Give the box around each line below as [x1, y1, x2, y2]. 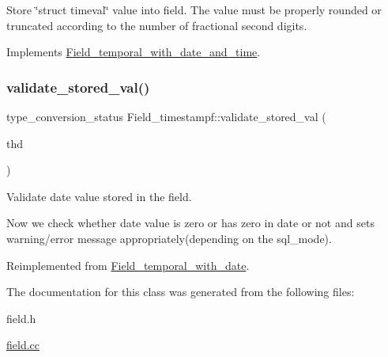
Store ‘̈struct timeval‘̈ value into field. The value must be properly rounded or [6, 2, 382, 17]
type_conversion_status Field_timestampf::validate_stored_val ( [6, 108, 326, 124]
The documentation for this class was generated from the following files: [6, 283, 355, 300]
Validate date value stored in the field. [6, 188, 192, 204]
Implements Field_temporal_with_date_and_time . [6, 44, 261, 60]
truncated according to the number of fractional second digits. [6, 17, 307, 33]
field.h [6, 310, 36, 326]
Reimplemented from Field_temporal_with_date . [6, 256, 250, 273]
